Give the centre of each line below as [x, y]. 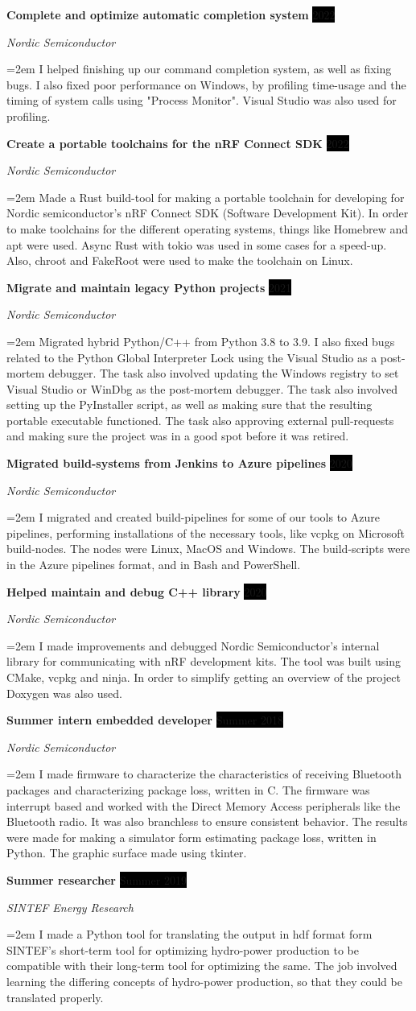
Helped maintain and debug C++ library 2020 [137, 591]
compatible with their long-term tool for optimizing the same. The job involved [202, 966]
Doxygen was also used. [64, 693]
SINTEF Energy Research [70, 907]
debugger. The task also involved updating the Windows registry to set [224, 373]
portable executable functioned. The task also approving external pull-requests [200, 420]
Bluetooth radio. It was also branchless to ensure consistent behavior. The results [207, 821]
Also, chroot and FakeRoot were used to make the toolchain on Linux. [180, 260]
